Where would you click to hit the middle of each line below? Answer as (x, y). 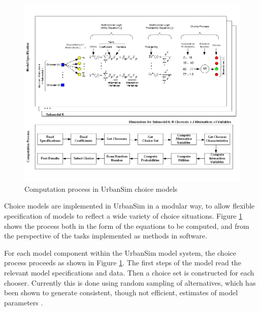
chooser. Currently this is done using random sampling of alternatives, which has (130, 282)
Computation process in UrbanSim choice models (101, 188)
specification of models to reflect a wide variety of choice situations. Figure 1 (123, 215)
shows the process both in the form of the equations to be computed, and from (127, 226)
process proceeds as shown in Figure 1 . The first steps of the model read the (123, 263)
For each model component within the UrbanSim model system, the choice (120, 252)
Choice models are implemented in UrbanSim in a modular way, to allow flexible (129, 206)
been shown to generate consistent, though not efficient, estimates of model (121, 292)
